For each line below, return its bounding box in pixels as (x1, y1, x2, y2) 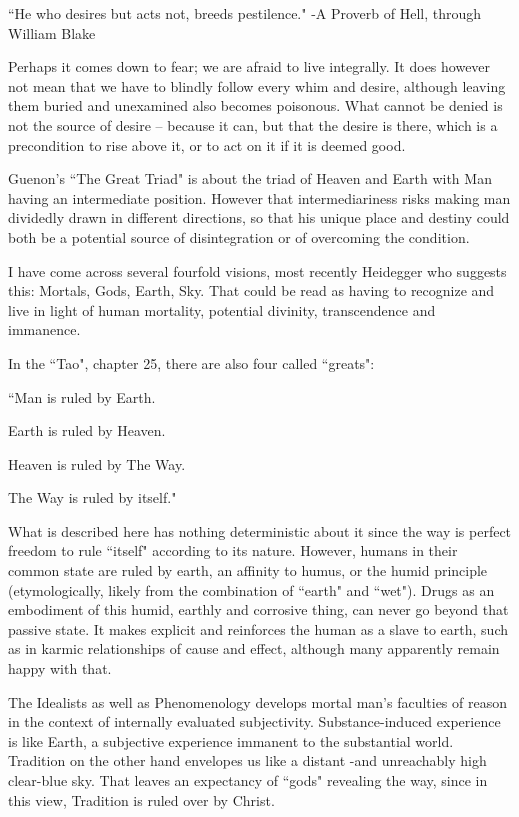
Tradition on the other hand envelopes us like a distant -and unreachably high (8, 750, 487, 771)
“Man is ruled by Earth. (8, 386, 156, 407)
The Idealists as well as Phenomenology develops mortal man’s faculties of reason (8, 691, 507, 712)
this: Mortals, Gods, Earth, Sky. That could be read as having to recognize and (8, 280, 495, 301)
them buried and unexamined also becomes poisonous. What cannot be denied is (8, 95, 503, 116)
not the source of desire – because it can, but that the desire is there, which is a (8, 114, 498, 135)
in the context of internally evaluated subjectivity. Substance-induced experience (8, 711, 501, 732)
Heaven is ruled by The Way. (8, 453, 186, 474)
